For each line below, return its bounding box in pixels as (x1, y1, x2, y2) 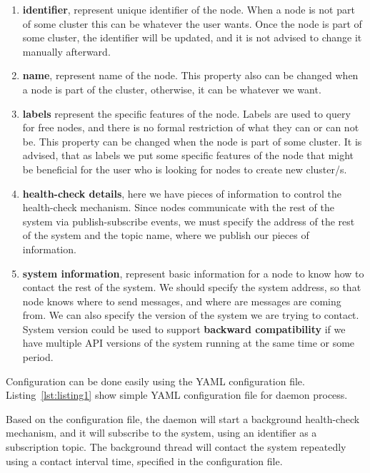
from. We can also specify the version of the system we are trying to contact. (22, 307, 359, 322)
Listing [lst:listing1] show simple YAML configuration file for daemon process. (6, 387, 348, 402)
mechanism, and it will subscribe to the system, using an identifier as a (6, 425, 317, 440)
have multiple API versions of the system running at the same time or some (22, 335, 355, 350)
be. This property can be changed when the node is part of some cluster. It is (22, 133, 362, 148)
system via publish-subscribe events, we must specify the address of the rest (22, 213, 355, 228)
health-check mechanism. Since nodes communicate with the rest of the (22, 200, 334, 215)
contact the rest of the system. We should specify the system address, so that (22, 280, 361, 295)
